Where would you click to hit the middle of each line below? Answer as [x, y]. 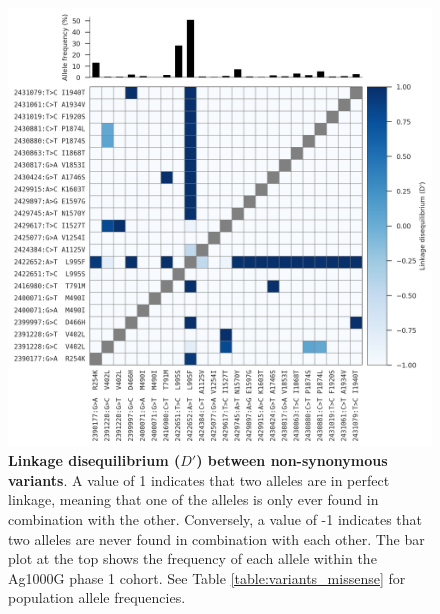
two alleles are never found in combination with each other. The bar [216, 538]
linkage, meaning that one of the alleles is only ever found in [193, 499]
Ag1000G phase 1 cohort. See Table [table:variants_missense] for [207, 577]
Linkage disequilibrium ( [94, 460]
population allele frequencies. [97, 597]
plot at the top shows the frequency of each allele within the [192, 558]
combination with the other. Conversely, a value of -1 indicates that [215, 518]
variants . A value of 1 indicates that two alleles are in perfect [199, 479]
